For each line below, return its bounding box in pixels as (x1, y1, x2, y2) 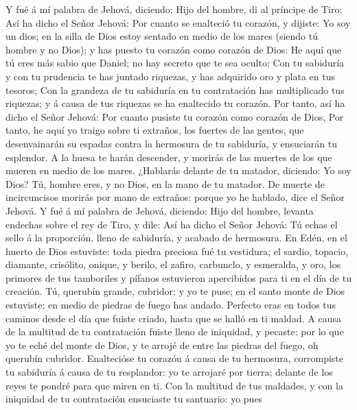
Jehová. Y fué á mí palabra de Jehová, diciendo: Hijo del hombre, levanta (5, 203, 314, 217)
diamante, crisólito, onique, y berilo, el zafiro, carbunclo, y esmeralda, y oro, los (5, 257, 341, 272)
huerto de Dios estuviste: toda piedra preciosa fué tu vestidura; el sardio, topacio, (5, 243, 349, 258)
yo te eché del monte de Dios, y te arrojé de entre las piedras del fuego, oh (5, 337, 319, 352)
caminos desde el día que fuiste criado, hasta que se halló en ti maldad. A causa (5, 311, 341, 325)
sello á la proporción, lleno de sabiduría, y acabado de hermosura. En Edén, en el (5, 230, 347, 245)
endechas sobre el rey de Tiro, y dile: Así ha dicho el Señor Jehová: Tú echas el (5, 217, 338, 231)
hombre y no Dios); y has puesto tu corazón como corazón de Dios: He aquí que (5, 42, 342, 56)
